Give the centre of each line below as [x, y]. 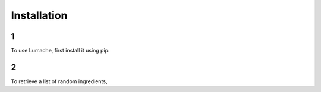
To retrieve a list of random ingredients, [59, 81]
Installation [39, 15]
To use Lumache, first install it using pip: [60, 51]
